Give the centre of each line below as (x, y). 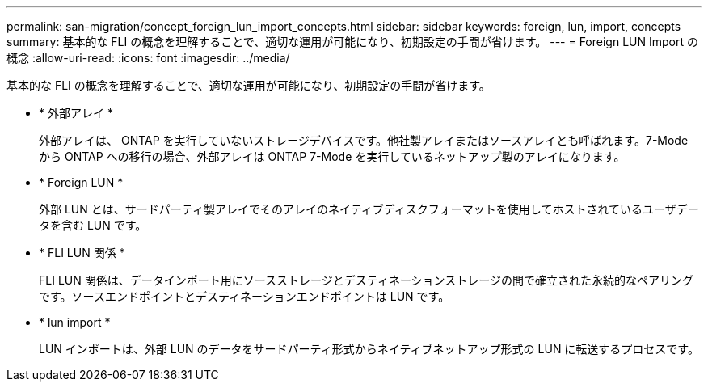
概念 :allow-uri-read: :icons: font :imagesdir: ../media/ (148, 58)
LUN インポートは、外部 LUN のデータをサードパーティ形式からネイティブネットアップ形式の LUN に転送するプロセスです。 (369, 349)
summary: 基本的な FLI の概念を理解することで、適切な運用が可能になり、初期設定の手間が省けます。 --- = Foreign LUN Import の (352, 42)
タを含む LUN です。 (93, 225)
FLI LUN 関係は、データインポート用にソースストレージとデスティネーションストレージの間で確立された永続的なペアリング (367, 280)
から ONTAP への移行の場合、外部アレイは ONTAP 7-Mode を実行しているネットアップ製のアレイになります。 (332, 156)
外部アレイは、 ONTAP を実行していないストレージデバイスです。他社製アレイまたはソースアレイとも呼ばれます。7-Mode (364, 140)
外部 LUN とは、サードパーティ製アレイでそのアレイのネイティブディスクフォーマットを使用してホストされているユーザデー (369, 209)
